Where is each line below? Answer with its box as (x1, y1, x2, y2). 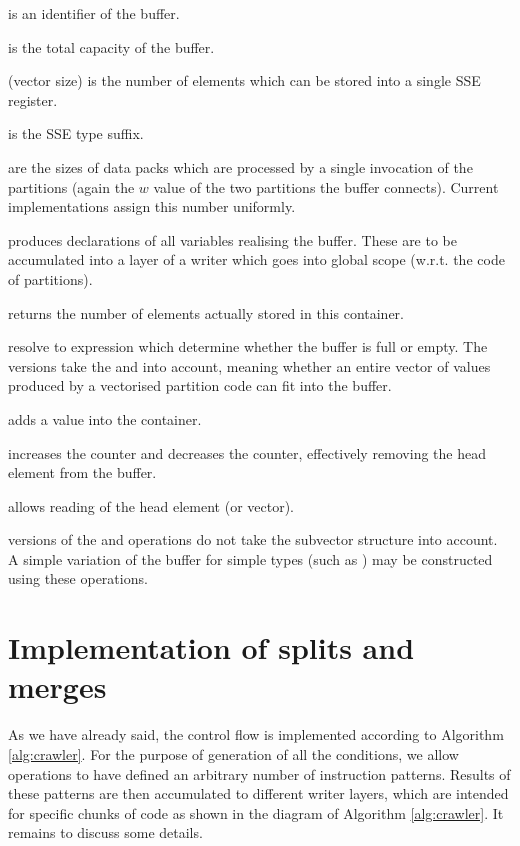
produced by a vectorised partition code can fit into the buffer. (8, 375, 392, 396)
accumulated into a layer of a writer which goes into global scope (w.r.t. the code (8, 249, 505, 270)
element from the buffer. (8, 462, 157, 483)
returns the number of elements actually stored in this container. (8, 302, 405, 323)
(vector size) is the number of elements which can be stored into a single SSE (8, 70, 481, 91)
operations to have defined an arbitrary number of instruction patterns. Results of (8, 763, 511, 784)
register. (8, 89, 58, 110)
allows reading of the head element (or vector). (8, 495, 295, 516)
